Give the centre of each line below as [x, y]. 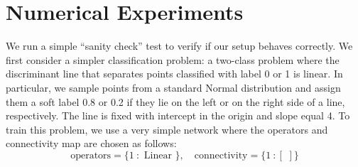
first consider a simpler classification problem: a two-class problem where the [173, 59]
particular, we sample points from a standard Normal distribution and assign [173, 87]
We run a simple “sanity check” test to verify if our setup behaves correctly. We [179, 46]
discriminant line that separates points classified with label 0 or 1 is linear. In [174, 74]
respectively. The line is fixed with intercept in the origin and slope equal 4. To [178, 115]
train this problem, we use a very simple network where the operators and [167, 129]
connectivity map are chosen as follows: [91, 143]
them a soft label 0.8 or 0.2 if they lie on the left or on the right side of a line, [175, 101]
